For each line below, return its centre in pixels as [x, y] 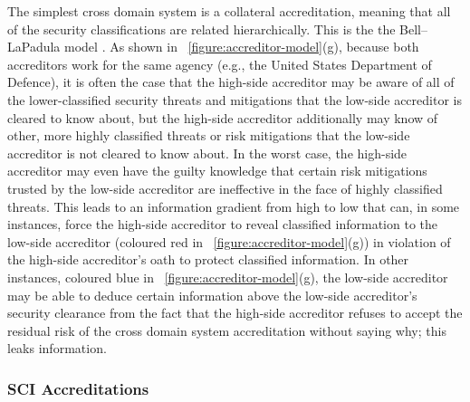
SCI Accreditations [78, 388]
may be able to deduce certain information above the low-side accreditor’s [212, 295]
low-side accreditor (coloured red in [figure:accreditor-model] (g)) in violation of [229, 241]
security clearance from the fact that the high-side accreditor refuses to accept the [235, 313]
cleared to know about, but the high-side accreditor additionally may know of [223, 117]
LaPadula [34, 47]
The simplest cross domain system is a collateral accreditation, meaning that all [229, 11]
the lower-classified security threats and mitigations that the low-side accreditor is [235, 99]
